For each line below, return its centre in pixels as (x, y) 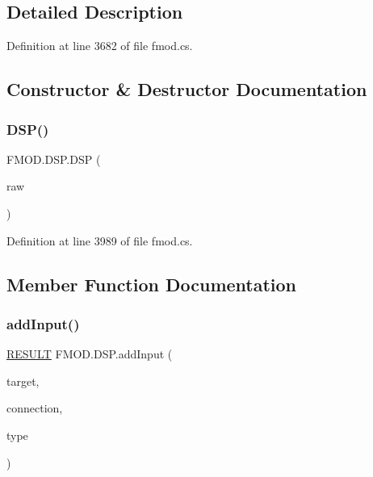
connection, (35, 408)
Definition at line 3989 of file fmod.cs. (100, 240)
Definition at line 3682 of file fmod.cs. (100, 46)
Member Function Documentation (152, 284)
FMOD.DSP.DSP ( (54, 159)
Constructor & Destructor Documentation (187, 89)
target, (23, 381)
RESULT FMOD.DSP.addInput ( (90, 354)
